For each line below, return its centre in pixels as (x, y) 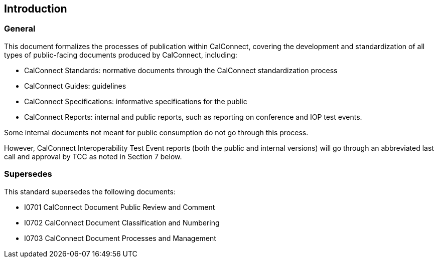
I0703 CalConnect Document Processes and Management (120, 238)
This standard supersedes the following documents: (90, 191)
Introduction (36, 9)
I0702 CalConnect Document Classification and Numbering (122, 222)
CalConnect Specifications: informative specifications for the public (136, 101)
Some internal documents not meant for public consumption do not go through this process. (156, 132)
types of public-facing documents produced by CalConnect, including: (121, 55)
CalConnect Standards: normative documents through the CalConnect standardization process (181, 70)
